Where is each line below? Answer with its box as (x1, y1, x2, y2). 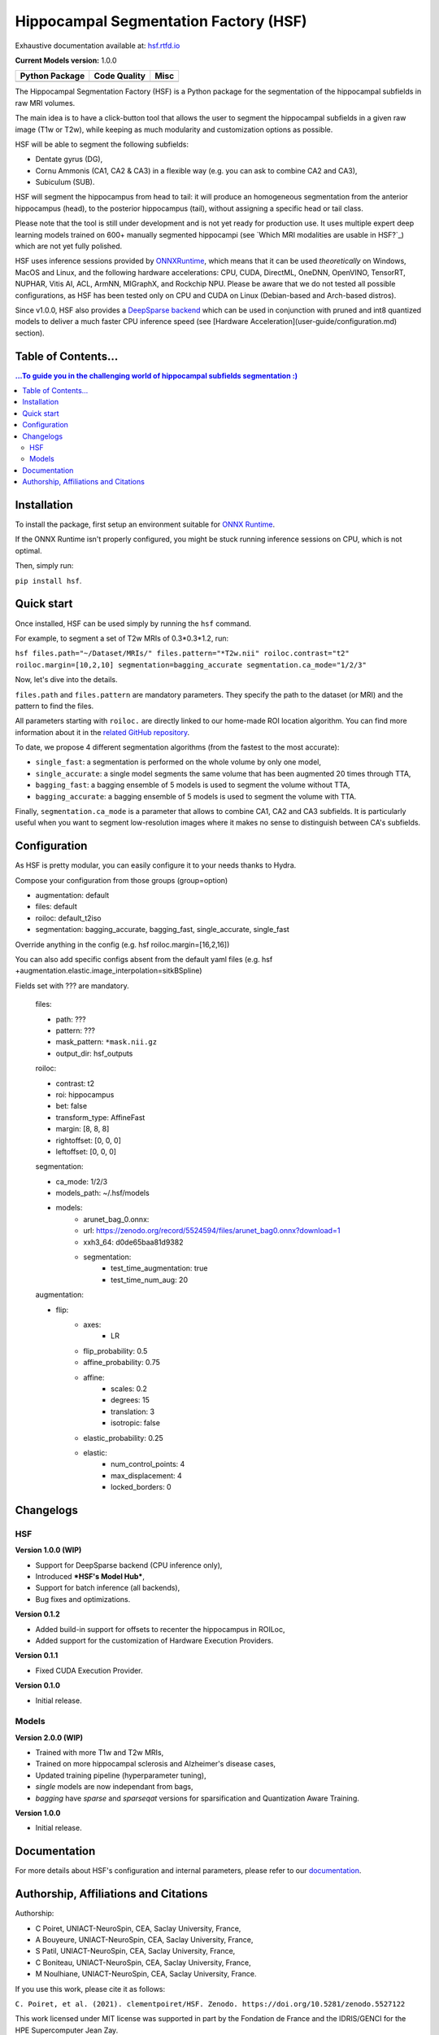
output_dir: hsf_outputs (55, 1048, 133, 1058)
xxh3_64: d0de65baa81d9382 (83, 1237, 184, 1247)
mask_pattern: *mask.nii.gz (55, 1037, 158, 1047)
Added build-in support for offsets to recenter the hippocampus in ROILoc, (35, 1624, 285, 1634)
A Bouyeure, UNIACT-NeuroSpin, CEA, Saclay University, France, (35, 1934, 254, 1945)
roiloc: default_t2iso (35, 912, 102, 923)
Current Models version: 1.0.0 (15, 55, 117, 65)
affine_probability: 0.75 (83, 1358, 160, 1368)
